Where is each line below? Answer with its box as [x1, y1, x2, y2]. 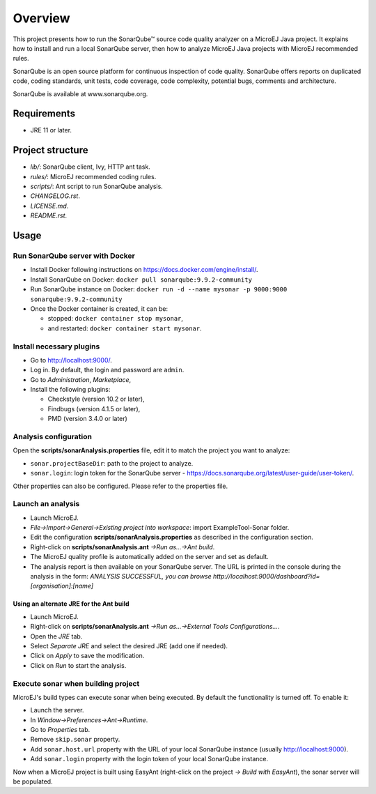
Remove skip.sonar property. [30, 735, 120, 744]
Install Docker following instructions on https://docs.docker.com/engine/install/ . [30, 266, 258, 274]
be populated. [13, 777, 53, 786]
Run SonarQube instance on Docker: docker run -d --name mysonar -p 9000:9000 [30, 285, 288, 293]
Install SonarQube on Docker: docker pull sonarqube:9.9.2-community [30, 275, 252, 284]
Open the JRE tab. [30, 632, 83, 641]
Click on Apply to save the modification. [30, 652, 145, 660]
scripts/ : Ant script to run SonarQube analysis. [30, 182, 163, 191]
